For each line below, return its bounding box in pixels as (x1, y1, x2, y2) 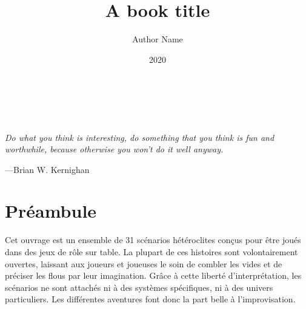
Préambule (5, 198, 97, 223)
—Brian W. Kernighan (5, 163, 90, 175)
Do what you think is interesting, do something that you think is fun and (5, 131, 274, 143)
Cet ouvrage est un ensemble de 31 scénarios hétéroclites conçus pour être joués (5, 233, 301, 246)
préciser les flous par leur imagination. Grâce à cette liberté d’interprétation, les (5, 269, 302, 282)
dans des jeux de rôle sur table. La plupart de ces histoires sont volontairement (5, 246, 298, 258)
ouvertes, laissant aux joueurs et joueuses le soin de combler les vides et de (5, 257, 282, 270)
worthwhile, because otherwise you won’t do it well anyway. (5, 143, 224, 155)
